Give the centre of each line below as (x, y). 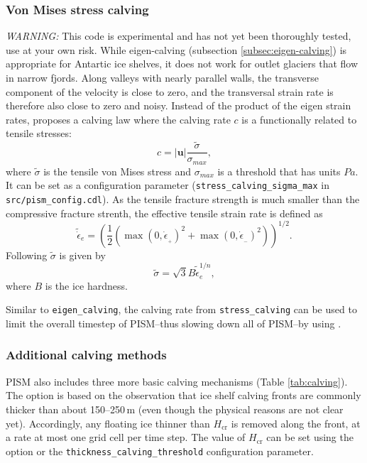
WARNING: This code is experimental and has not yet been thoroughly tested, (179, 36)
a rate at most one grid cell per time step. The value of (126, 437)
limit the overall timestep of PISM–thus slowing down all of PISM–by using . (174, 323)
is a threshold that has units (279, 171)
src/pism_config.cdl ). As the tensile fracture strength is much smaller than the (183, 198)
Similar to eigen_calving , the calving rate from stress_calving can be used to (181, 309)
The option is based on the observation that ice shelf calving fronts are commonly (183, 395)
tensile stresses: (39, 133)
